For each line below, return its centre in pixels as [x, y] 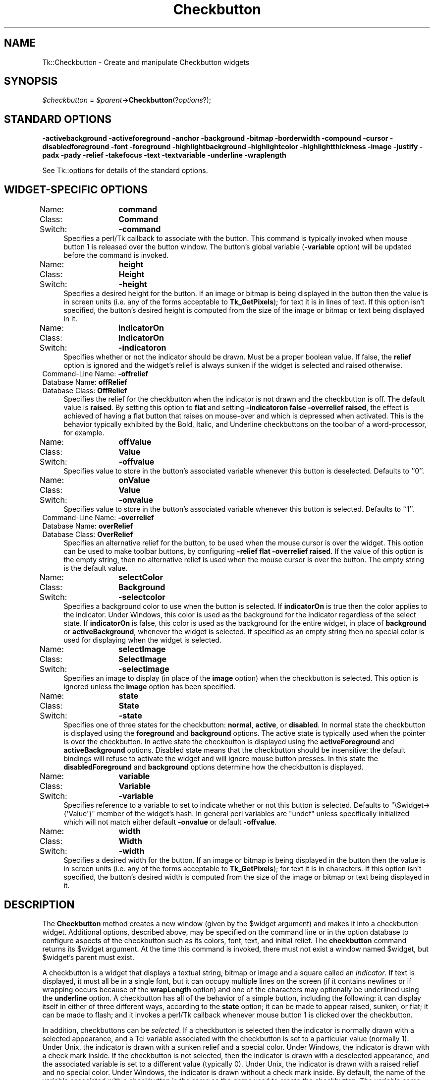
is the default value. [96, 568]
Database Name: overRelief [88, 526]
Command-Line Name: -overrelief [98, 518]
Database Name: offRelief [85, 382]
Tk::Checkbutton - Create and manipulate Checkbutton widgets [146, 62]
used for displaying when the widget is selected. [142, 640]
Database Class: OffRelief [85, 391]
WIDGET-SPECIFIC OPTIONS [76, 189]
